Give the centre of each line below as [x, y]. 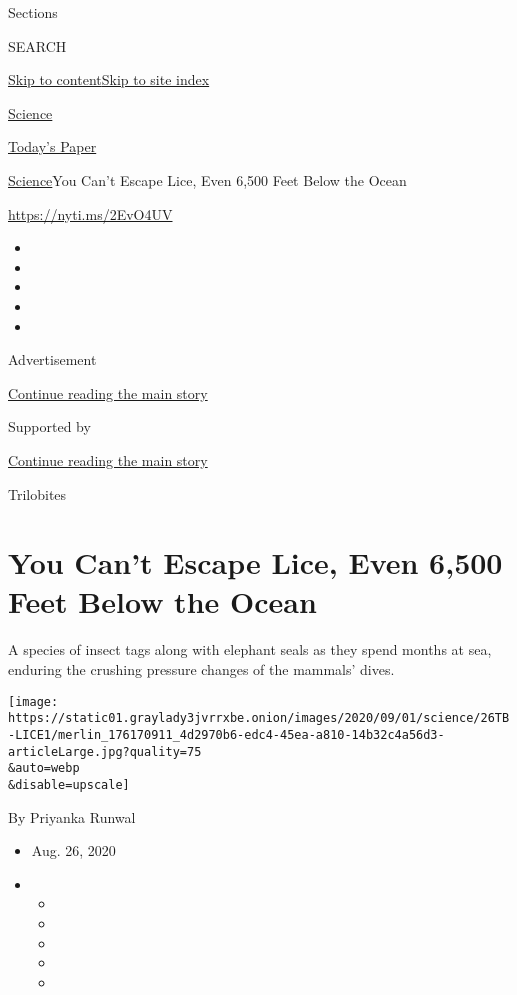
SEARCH [37, 45]
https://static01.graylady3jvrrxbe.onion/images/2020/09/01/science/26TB [259, 718]
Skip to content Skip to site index [109, 79]
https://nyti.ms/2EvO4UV [90, 213]
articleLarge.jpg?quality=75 [105, 751]
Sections [33, 12]
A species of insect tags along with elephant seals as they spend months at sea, [250, 649]
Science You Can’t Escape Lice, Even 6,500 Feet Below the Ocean [207, 179]
